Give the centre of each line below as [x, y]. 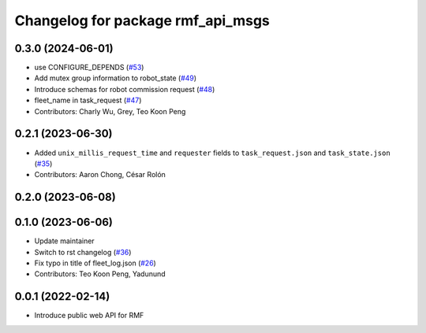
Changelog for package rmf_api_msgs [142, 20]
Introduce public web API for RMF [89, 316]
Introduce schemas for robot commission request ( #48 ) [125, 89]
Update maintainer [64, 241]
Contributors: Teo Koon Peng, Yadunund [100, 274]
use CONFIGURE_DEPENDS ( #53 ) [89, 68]
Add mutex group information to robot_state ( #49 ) [116, 78]
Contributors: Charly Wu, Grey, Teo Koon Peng [110, 111]
